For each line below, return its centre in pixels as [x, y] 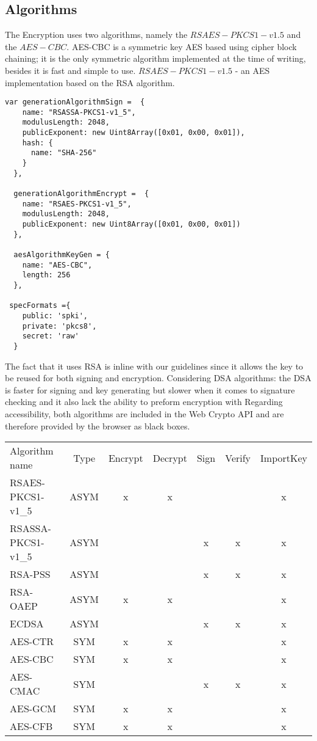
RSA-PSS [30, 574]
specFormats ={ [40, 306]
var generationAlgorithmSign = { [75, 102]
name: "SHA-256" [64, 153]
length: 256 [46, 275]
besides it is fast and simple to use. [70, 70]
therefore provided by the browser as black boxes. [98, 425]
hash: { [37, 143]
